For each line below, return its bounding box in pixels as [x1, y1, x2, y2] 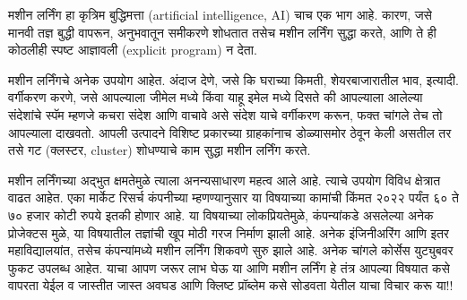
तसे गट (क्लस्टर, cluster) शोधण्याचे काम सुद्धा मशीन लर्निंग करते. [8, 141, 311, 159]
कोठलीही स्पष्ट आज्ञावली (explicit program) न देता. [8, 40, 257, 59]
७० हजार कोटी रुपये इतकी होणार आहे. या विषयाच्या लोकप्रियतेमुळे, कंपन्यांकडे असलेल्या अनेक [8, 205, 434, 224]
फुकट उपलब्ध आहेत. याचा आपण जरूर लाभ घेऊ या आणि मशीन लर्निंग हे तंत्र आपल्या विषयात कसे [8, 258, 450, 277]
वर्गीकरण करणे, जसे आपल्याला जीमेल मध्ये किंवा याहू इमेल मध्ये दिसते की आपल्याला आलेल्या [8, 88, 423, 107]
